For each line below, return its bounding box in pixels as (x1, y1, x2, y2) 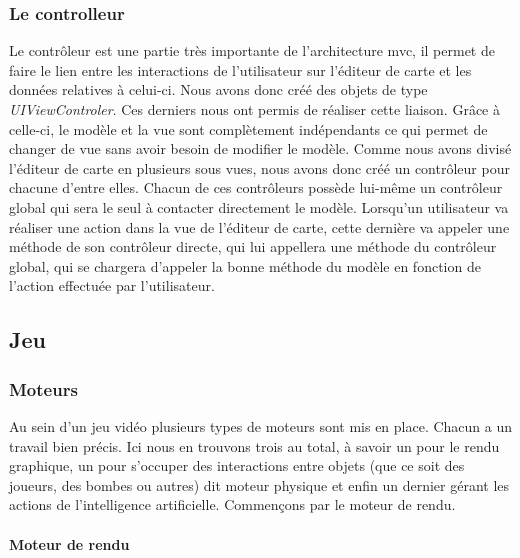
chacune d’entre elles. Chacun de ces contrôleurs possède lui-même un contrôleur (9, 177, 503, 198)
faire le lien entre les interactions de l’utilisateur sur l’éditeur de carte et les (9, 59, 472, 80)
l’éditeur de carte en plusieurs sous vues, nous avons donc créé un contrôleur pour (9, 157, 510, 178)
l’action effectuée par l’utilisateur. (9, 275, 215, 296)
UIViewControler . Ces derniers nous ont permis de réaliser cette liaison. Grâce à (9, 99, 500, 119)
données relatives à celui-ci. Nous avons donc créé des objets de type (9, 79, 428, 100)
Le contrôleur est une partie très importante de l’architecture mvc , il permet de (9, 40, 495, 61)
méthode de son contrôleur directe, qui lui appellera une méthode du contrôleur (9, 236, 497, 257)
